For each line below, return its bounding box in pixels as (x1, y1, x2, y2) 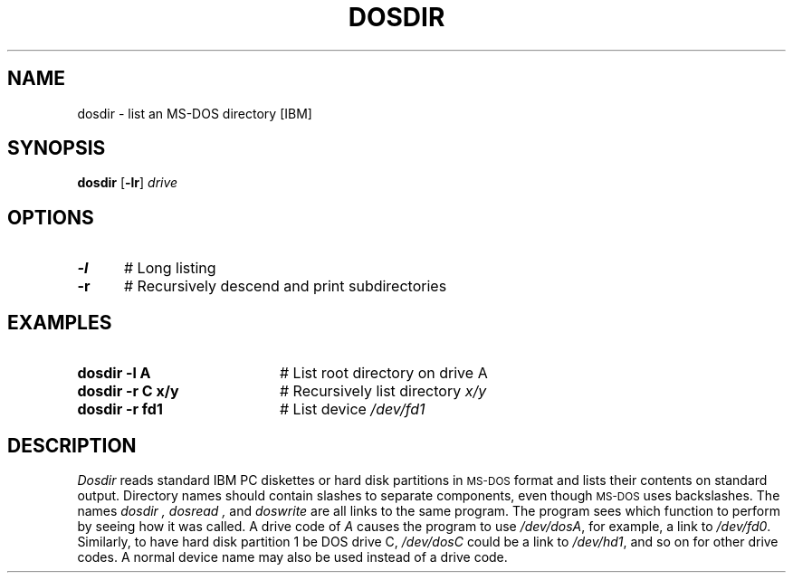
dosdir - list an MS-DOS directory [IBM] (77, 105, 312, 121)
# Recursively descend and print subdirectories (123, 277, 447, 296)
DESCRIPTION (7, 433, 137, 457)
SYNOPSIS (7, 137, 106, 160)
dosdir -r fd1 (77, 400, 163, 419)
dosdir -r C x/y (77, 382, 179, 401)
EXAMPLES (7, 310, 112, 334)
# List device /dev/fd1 (279, 400, 425, 419)
